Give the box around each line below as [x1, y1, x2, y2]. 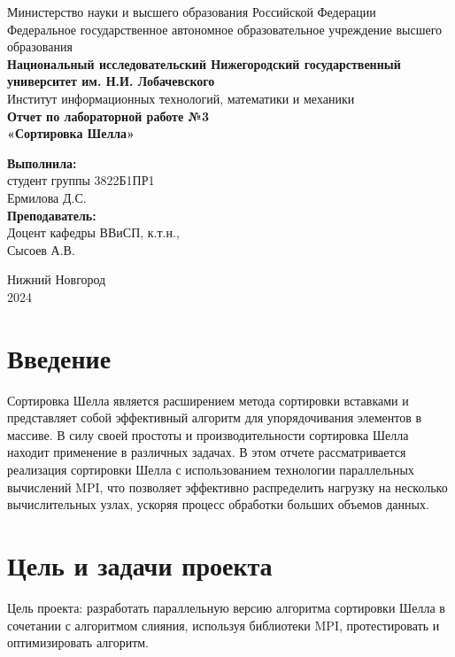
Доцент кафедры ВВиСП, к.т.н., [7, 223, 180, 242]
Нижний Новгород [7, 270, 106, 289]
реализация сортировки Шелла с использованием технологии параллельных [7, 460, 414, 478]
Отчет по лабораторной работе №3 [7, 106, 209, 125]
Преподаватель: [7, 205, 96, 224]
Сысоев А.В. [7, 240, 75, 259]
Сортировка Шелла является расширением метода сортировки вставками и [7, 390, 409, 409]
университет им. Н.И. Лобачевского [7, 72, 215, 90]
